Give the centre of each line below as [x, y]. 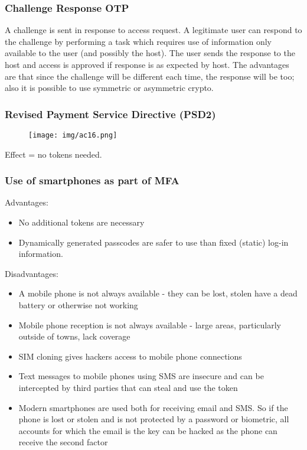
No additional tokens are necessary [81, 222]
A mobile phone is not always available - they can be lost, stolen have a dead [158, 293]
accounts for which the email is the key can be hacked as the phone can [148, 430]
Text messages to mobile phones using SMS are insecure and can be [141, 376]
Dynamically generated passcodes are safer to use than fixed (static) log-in [153, 242]
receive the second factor [63, 442]
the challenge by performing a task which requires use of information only [138, 41]
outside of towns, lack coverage [74, 336]
